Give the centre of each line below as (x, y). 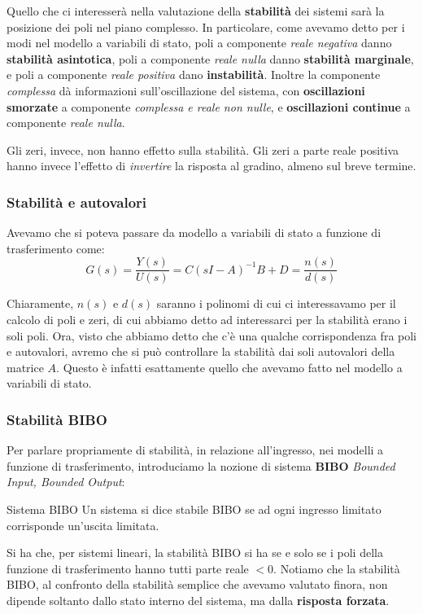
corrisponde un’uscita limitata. (83, 525)
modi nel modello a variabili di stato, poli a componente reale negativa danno (199, 43)
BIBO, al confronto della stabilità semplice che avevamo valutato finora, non (197, 584)
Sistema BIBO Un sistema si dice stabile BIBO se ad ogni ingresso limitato (194, 509)
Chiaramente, (40, 303)
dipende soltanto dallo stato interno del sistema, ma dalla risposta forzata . (198, 600)
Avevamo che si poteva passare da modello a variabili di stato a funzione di (194, 232)
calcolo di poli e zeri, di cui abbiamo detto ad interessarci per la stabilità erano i (207, 319)
